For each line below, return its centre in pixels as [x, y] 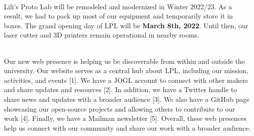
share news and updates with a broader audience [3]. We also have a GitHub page [127, 99]
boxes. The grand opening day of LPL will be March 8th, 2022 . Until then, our [126, 25]
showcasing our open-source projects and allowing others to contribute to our [120, 108]
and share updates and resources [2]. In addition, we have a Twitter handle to [121, 89]
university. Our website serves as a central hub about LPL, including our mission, [126, 70]
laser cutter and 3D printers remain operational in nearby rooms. [102, 35]
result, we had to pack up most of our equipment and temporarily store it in [118, 16]
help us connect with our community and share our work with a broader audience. [127, 127]
